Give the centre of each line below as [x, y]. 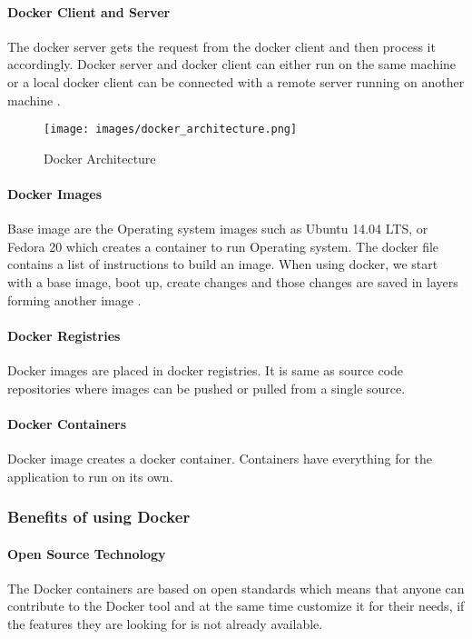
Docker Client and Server [89, 11]
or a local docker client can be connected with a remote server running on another [236, 81]
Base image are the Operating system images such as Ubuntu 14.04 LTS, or [218, 229]
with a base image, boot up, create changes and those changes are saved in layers [233, 282]
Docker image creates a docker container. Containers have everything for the [220, 458]
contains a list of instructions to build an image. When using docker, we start [223, 264]
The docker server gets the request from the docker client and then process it [221, 46]
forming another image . [74, 300]
